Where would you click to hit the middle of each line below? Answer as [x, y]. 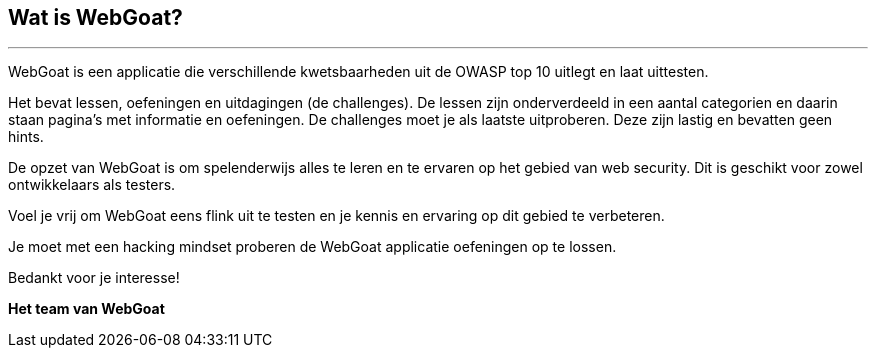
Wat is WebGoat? [95, 17]
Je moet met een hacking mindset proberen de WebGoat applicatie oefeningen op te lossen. [312, 247]
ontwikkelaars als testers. [92, 185]
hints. [26, 137]
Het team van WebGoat [86, 309]
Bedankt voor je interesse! [94, 278]
